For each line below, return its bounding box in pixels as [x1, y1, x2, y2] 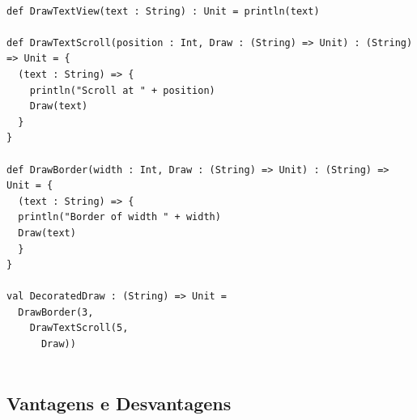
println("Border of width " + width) [18, 211, 221, 223]
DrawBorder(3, [18, 306, 94, 318]
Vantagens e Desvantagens [6, 390, 232, 415]
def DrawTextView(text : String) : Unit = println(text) [6, 5, 320, 17]
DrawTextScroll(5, [29, 322, 129, 334]
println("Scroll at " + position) [29, 84, 215, 96]
